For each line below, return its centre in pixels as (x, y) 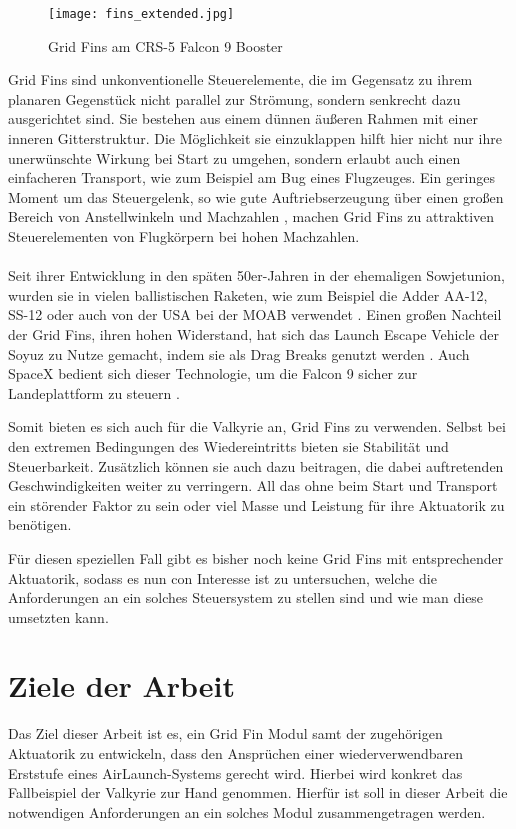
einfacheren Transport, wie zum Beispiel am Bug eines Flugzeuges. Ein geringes (252, 177)
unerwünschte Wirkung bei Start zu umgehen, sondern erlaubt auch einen (234, 157)
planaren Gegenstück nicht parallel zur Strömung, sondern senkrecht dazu (234, 98)
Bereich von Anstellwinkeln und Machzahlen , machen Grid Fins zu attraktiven (251, 216)
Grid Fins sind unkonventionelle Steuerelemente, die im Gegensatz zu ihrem (240, 79)
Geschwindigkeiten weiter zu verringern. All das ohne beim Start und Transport (253, 485)
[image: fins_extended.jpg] (141, 14)
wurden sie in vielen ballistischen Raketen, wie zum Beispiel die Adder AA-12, (248, 294)
